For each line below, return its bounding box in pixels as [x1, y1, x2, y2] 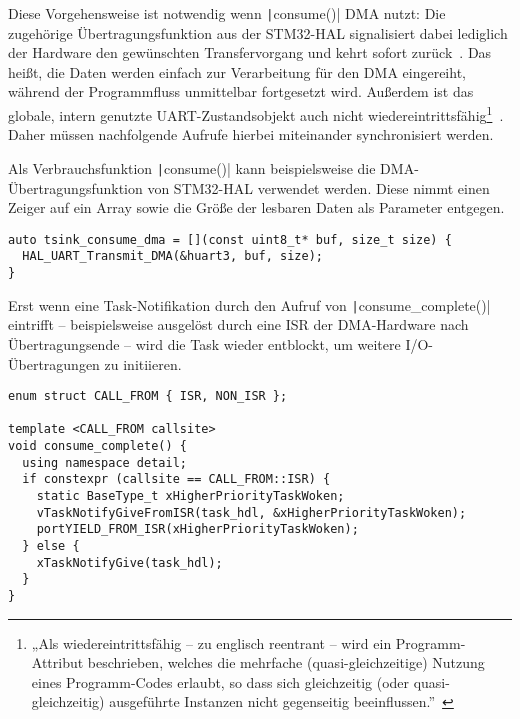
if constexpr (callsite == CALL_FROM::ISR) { [22, 472, 331, 487]
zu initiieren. [104, 353, 182, 374]
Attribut [31, 652, 84, 673]
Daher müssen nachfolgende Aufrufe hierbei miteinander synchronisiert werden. [8, 124, 494, 145]
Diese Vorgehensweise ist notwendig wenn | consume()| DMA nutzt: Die [8, 3, 446, 23]
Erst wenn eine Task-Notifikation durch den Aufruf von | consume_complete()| [8, 294, 491, 315]
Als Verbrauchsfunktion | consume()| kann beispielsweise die [8, 157, 376, 178]
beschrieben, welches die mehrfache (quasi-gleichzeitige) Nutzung [87, 652, 485, 673]
